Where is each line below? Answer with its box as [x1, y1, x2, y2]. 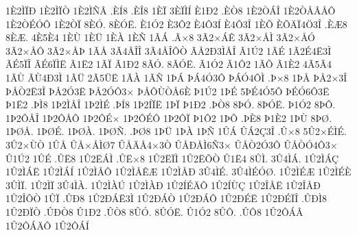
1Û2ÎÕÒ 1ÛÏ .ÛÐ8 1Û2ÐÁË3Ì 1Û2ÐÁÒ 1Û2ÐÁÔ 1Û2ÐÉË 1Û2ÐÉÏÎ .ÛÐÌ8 [5, 191, 327, 206]
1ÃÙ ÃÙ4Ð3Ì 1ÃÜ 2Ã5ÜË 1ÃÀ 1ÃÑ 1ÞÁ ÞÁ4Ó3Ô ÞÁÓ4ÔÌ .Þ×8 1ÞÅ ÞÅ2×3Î [5, 70, 347, 84]
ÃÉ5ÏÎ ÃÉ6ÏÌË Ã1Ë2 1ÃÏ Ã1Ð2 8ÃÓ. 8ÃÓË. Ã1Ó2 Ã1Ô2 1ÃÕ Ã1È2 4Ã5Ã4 [5, 57, 332, 71]
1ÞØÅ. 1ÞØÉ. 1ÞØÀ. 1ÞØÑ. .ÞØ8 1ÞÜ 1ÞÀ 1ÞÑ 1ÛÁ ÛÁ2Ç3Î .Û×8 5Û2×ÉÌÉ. [5, 124, 347, 138]
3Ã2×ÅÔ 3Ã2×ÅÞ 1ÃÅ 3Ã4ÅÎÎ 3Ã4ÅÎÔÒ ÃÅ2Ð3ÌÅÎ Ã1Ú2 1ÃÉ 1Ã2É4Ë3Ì [5, 43, 332, 58]
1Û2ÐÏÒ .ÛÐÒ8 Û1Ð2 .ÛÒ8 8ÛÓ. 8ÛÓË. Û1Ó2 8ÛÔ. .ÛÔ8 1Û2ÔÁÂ [5, 204, 303, 219]
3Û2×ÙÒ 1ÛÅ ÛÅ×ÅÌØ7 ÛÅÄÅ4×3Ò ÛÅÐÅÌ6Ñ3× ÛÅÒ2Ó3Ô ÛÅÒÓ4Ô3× [5, 137, 338, 151]
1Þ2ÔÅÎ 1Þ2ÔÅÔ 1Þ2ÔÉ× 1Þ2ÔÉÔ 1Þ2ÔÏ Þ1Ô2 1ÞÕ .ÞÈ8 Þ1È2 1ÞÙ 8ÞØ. [5, 110, 332, 125]
